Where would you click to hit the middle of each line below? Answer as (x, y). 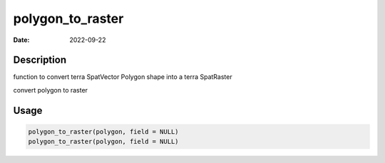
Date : (21, 40)
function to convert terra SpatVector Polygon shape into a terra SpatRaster (123, 77)
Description (40, 60)
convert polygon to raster (51, 90)
